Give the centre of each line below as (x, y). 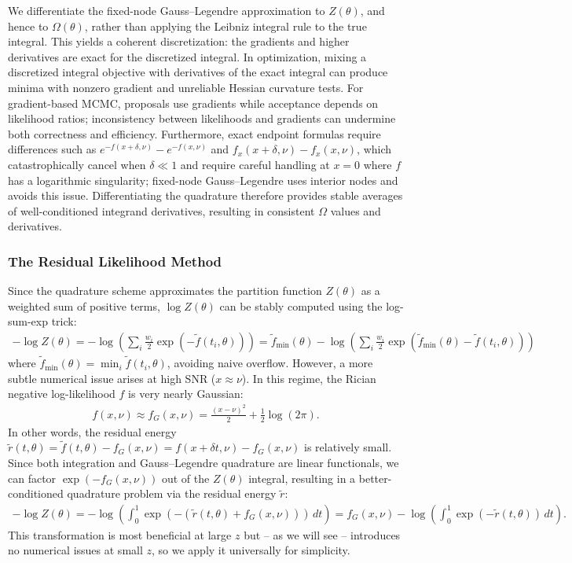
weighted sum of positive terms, (84, 305)
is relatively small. (348, 447)
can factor (32, 478)
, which (374, 149)
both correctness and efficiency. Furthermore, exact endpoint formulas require (194, 133)
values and (356, 210)
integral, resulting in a (302, 478)
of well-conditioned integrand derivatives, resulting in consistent (161, 210)
